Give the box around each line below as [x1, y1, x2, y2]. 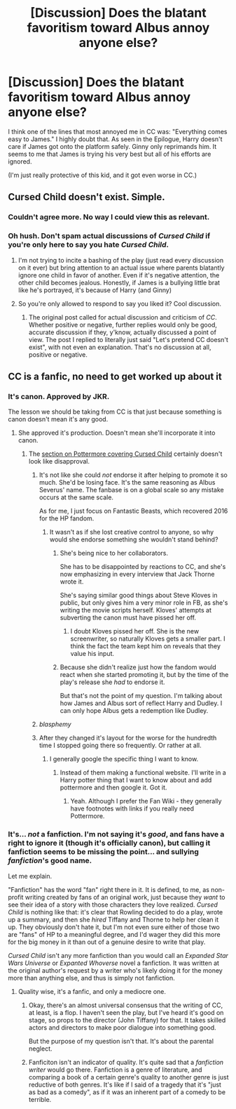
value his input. [70, 650, 115, 658]
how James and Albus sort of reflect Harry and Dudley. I [60, 699, 223, 707]
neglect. [28, 1044, 53, 1053]
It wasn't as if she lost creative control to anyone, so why [49, 528, 214, 537]
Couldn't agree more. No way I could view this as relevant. [8, 212, 210, 222]
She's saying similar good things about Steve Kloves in [60, 591, 218, 600]
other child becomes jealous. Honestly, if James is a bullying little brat [18, 278, 220, 287]
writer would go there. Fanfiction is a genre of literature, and [28, 1065, 202, 1074]
